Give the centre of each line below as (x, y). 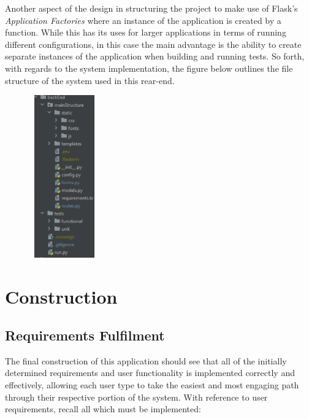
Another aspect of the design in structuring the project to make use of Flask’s (151, 8)
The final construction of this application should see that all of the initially (146, 360)
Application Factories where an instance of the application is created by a (143, 20)
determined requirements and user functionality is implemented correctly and (150, 373)
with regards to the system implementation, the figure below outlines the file (149, 68)
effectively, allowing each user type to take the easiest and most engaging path (152, 385)
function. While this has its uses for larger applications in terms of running (146, 32)
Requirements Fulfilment (85, 335)
